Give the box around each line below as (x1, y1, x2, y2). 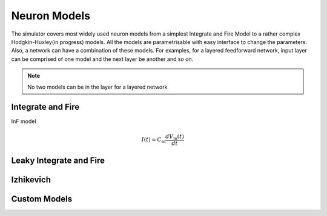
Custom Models (11, 194, 73, 204)
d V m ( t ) (165, 133, 184, 141)
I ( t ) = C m (141, 136, 166, 144)
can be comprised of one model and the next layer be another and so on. (11, 55, 194, 63)
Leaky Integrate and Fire (11, 155, 105, 165)
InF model (11, 118, 36, 125)
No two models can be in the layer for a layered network (27, 83, 168, 91)
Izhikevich (11, 174, 51, 185)
